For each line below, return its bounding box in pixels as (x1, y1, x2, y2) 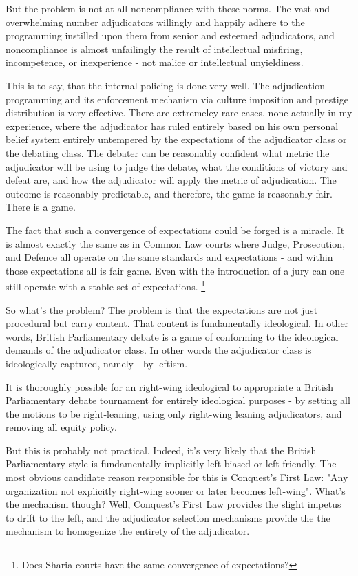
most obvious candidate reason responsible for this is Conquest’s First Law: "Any (6, 470, 348, 484)
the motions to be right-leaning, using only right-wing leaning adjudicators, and (6, 406, 342, 420)
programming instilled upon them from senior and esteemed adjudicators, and (6, 28, 335, 43)
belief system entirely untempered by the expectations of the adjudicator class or (6, 132, 347, 147)
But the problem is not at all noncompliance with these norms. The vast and (6, 1, 330, 15)
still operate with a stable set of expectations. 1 (6, 277, 206, 293)
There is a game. (6, 200, 76, 214)
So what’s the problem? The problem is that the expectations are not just (6, 302, 318, 317)
